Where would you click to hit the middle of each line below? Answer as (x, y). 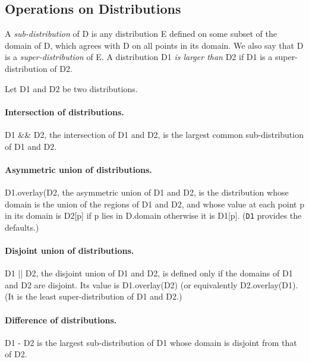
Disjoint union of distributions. (70, 250)
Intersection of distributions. (64, 111)
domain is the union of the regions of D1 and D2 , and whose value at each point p (154, 204)
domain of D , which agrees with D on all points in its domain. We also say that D (154, 45)
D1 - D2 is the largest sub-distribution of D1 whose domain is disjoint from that (151, 342)
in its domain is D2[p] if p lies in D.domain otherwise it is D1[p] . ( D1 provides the (153, 215)
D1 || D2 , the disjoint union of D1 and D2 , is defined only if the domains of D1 (149, 273)
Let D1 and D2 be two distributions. (71, 88)
